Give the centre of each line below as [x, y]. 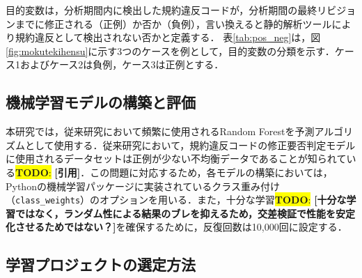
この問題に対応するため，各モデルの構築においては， [211, 172]
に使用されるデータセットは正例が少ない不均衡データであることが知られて [176, 159]
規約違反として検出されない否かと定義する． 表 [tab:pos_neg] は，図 [168, 37]
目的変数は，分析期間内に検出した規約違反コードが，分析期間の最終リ [166, 10]
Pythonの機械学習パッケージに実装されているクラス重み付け [143, 186]
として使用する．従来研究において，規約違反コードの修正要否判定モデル [190, 145]
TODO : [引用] [48, 172]
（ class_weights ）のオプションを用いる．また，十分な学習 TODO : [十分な [176, 200]
